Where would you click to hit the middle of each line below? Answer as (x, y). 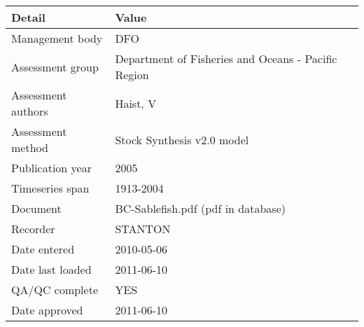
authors (30, 111)
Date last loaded (51, 269)
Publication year (51, 168)
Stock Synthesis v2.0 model (182, 139)
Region (132, 75)
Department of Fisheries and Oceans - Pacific (226, 58)
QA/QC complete (55, 290)
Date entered (43, 249)
